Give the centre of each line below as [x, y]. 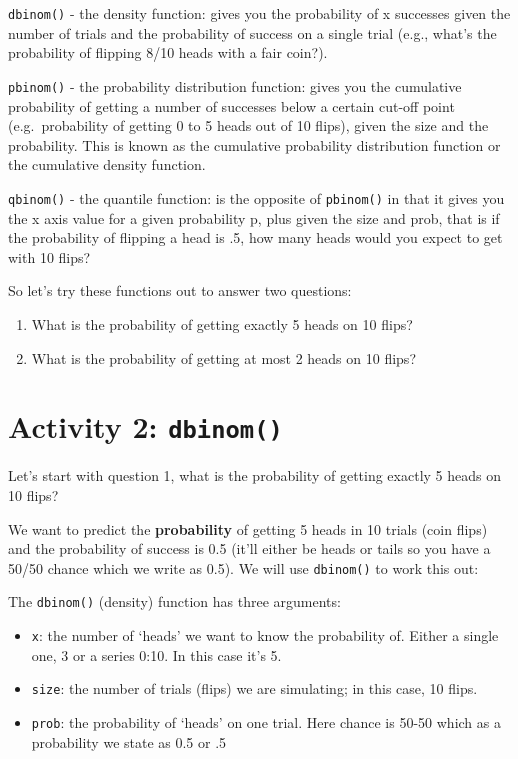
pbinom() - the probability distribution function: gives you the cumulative [235, 85]
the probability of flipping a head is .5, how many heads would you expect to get [255, 237]
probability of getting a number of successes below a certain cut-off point [231, 105]
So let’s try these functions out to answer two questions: [180, 290]
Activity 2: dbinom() [145, 426]
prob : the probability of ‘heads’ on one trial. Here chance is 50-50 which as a [266, 721]
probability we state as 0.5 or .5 [129, 741]
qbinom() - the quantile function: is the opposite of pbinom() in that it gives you [256, 197]
